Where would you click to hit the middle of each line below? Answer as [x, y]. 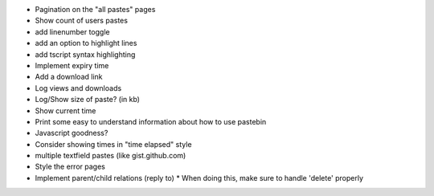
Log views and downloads [78, 88]
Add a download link [69, 77]
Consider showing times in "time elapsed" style [113, 144]
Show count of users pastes [82, 21]
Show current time [66, 110]
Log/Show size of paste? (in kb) [88, 100]
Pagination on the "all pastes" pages [95, 9]
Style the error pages [70, 167]
